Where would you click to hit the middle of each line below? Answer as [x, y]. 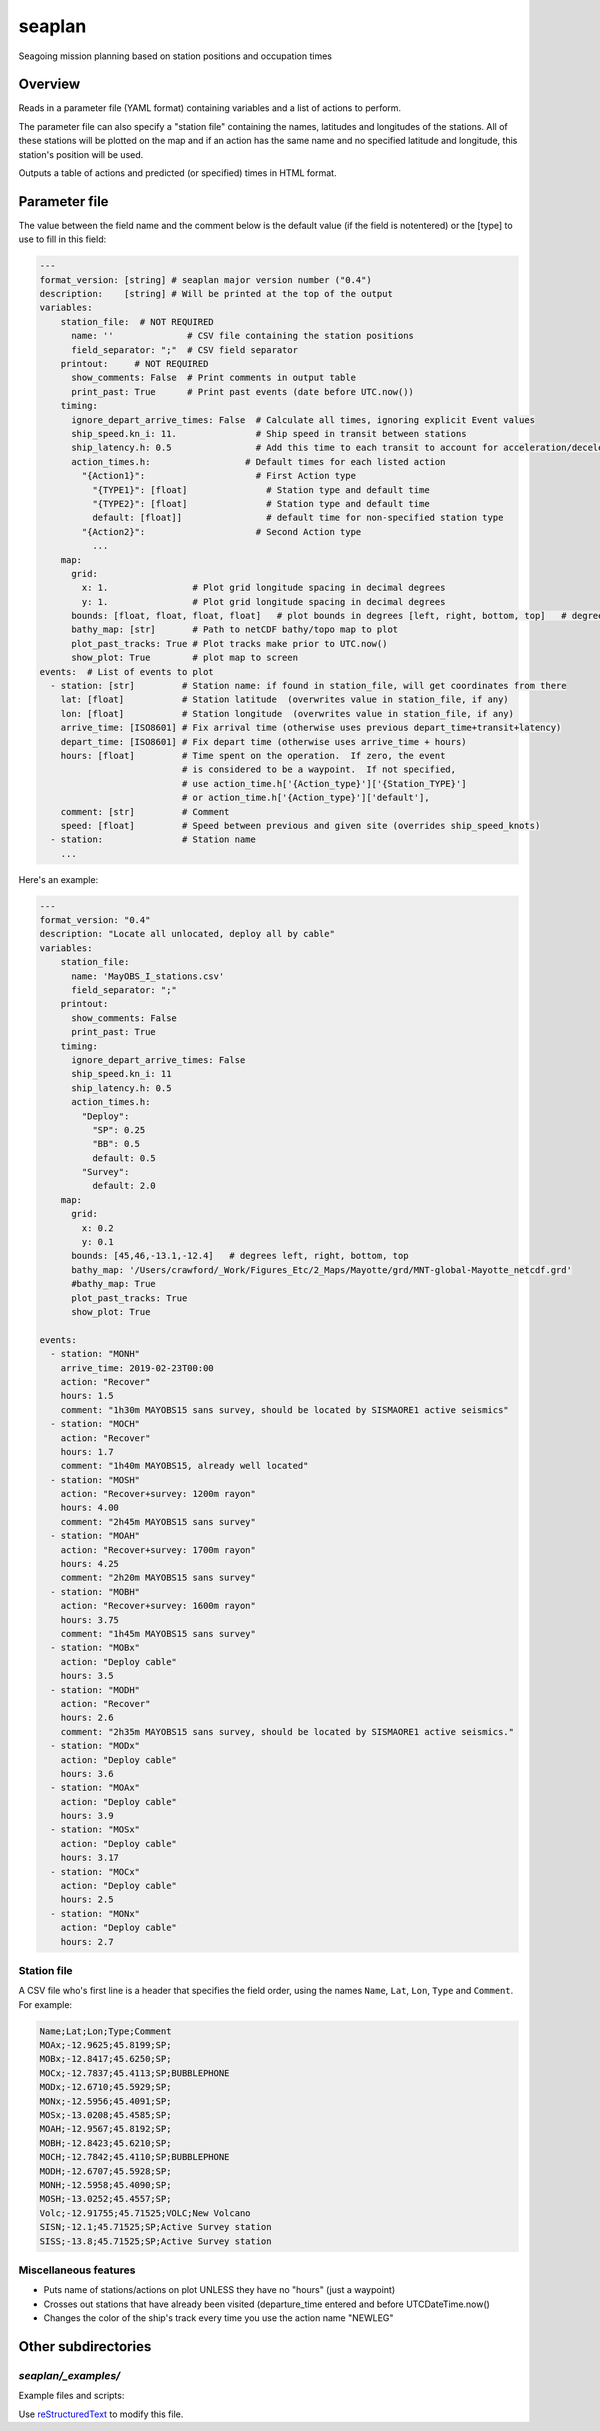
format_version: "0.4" [95, 920]
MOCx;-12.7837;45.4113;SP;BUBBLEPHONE [134, 2073]
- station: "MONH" [95, 1354]
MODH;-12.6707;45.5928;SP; [105, 2171]
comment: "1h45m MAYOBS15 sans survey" [158, 1633]
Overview [49, 84]
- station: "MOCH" [95, 1424]
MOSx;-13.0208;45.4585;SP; [105, 2115]
